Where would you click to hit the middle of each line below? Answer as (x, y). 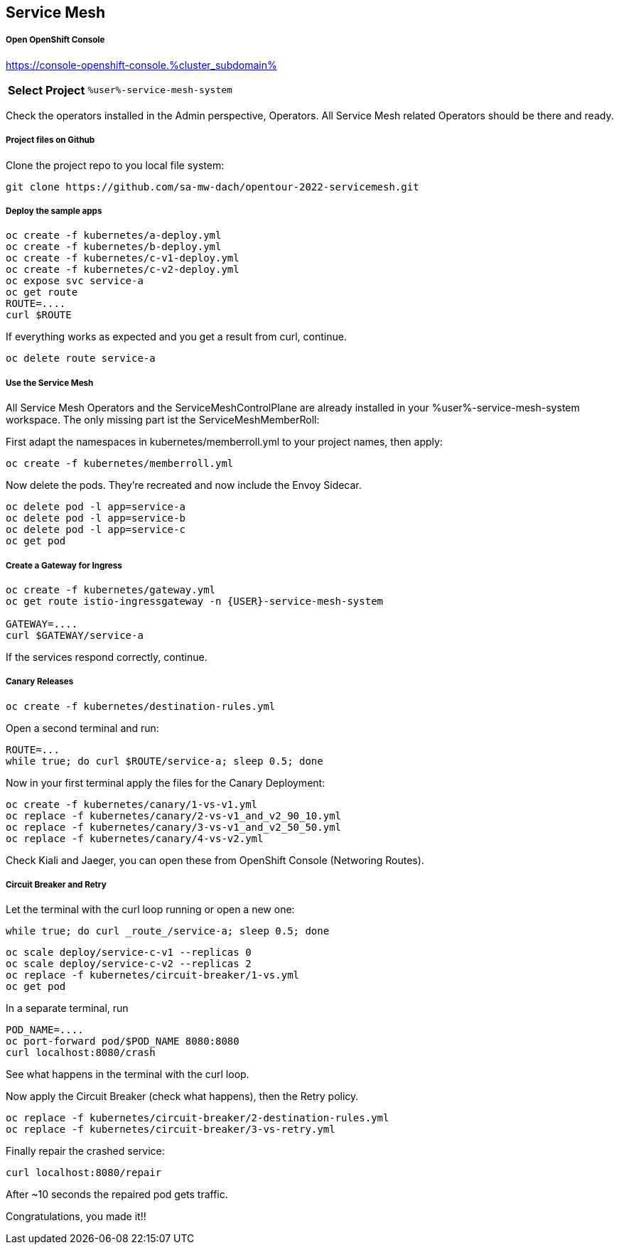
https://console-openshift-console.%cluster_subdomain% (141, 65)
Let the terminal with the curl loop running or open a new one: (150, 910)
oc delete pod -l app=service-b (96, 518)
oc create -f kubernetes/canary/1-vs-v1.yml (132, 804)
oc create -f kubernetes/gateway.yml (111, 589)
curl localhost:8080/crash (81, 1053)
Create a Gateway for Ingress (64, 565)
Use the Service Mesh (50, 383)
